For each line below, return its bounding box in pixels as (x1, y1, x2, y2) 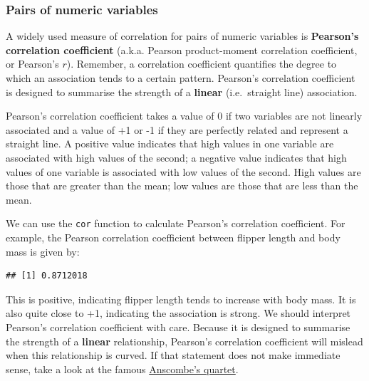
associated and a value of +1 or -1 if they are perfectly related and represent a (6, 122, 348, 137)
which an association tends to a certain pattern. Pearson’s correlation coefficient (6, 71, 355, 85)
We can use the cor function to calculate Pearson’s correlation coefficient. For (6, 216, 345, 231)
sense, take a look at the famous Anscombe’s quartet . (6, 361, 239, 376)
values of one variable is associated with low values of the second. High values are (6, 164, 361, 179)
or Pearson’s (6, 56, 59, 71)
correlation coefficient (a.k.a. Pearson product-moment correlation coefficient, (6, 42, 358, 57)
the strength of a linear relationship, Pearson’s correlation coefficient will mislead (6, 333, 363, 348)
